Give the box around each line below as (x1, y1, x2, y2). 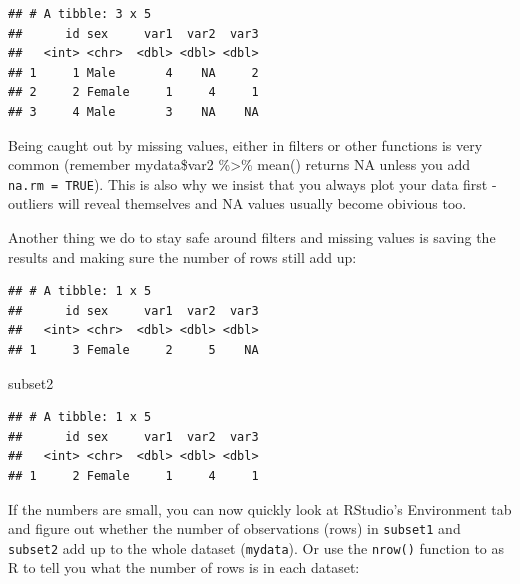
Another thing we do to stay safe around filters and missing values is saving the (8, 227, 496, 247)
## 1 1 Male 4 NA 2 (8, 65, 259, 80)
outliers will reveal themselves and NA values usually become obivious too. (8, 193, 467, 214)
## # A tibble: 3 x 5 (8, 7, 152, 21)
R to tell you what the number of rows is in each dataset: (8, 557, 360, 578)
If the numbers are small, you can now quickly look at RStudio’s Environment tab (8, 498, 512, 519)
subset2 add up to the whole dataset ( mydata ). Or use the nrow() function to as (8, 537, 505, 558)
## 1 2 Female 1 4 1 (8, 468, 259, 483)
